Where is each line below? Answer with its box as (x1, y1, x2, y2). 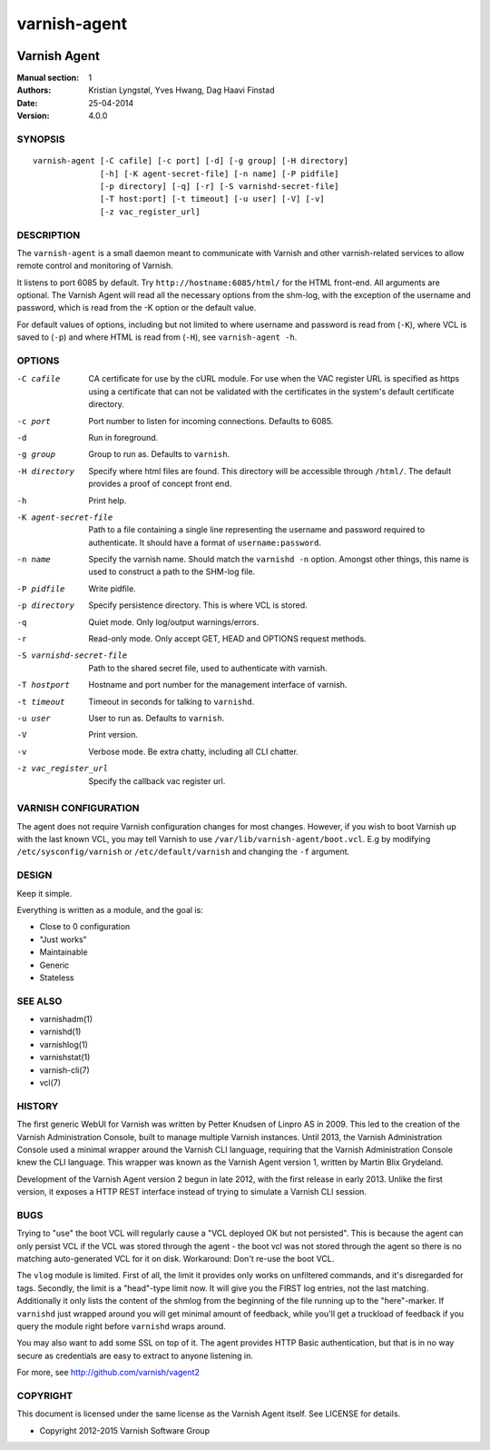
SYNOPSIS (16, 133, 65, 145)
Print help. (88, 495, 127, 506)
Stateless (39, 972, 74, 983)
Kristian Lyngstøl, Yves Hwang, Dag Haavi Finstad (88, 84, 276, 95)
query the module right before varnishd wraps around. (16, 1321, 226, 1331)
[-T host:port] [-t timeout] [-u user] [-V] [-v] (100, 194, 326, 204)
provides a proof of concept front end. (88, 478, 232, 490)
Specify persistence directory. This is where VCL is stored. (88, 600, 308, 611)
